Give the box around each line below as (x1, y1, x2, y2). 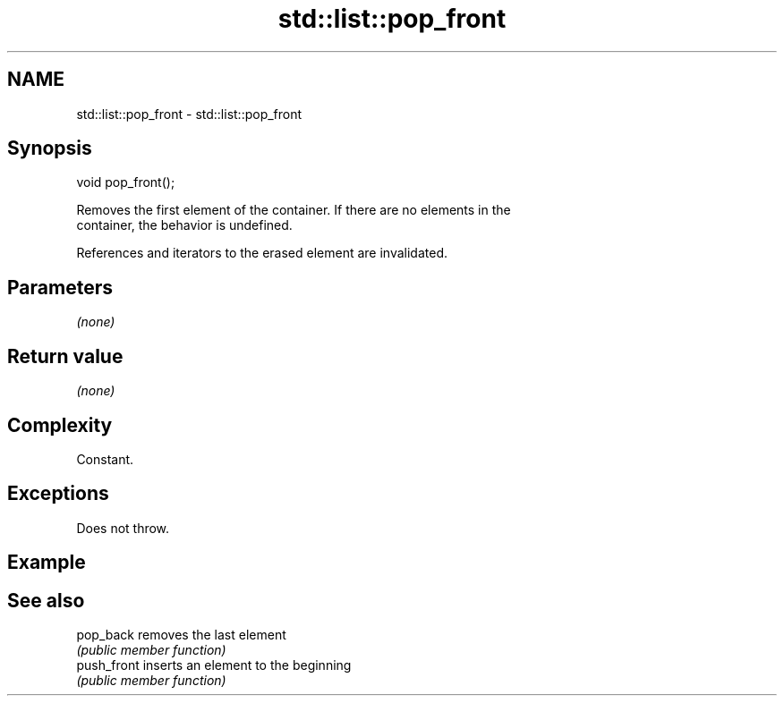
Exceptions (7, 482, 109, 505)
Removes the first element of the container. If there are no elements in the (76, 202, 511, 218)
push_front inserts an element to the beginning (76, 657, 352, 673)
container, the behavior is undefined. (76, 217, 293, 233)
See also (7, 589, 85, 612)
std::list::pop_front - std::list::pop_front (76, 106, 303, 122)
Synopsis (7, 137, 92, 160)
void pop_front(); (76, 174, 175, 191)
